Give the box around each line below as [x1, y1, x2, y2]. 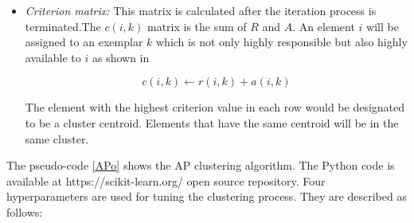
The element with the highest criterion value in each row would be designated [25, 99, 405, 115]
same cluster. [25, 130, 89, 147]
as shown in [92, 49, 150, 65]
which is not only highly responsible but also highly [156, 33, 408, 50]
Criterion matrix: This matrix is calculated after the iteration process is [25, 2, 377, 18]
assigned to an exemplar [25, 33, 143, 50]
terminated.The [25, 18, 101, 34]
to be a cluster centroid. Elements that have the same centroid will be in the [25, 114, 399, 131]
